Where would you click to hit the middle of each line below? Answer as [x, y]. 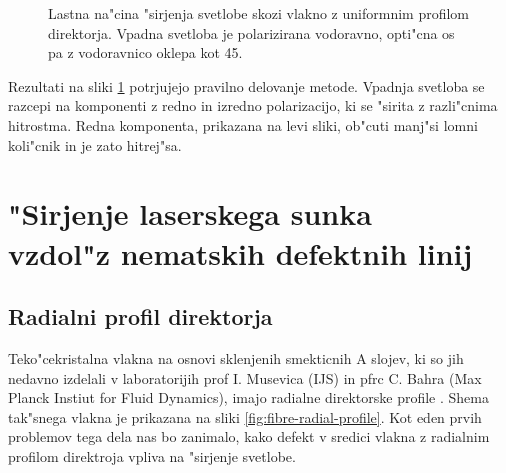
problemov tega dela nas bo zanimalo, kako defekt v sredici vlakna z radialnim [249, 436]
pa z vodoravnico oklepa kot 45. [145, 52]
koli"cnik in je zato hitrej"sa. [95, 144]
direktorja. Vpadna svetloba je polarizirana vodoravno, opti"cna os [251, 32]
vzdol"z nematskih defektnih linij [240, 252]
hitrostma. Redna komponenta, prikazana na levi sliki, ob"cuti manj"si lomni [243, 124]
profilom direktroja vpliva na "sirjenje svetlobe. [152, 455]
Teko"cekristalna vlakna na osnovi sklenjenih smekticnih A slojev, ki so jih [236, 357]
